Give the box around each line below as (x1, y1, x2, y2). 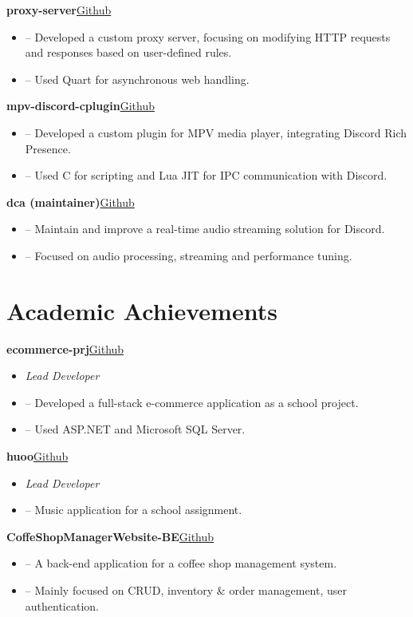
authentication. (25, 597, 99, 614)
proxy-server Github (6, 2, 112, 18)
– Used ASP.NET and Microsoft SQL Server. (25, 421, 246, 437)
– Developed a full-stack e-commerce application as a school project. (25, 394, 359, 410)
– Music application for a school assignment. (25, 501, 242, 518)
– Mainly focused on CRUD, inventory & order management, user (25, 582, 347, 598)
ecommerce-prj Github (6, 340, 124, 357)
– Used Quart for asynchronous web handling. (25, 70, 250, 87)
